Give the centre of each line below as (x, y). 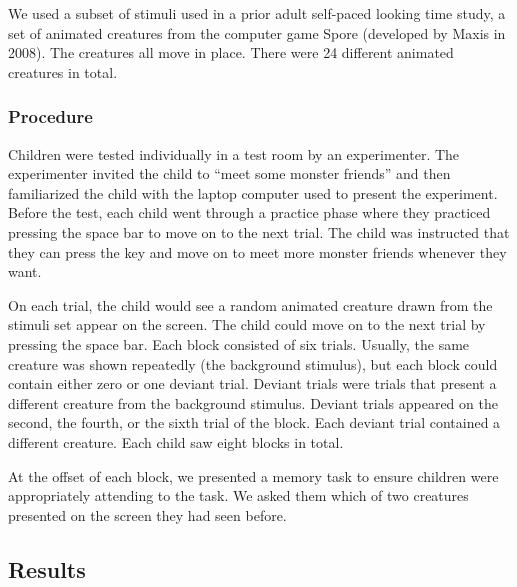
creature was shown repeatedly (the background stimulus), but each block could (253, 363)
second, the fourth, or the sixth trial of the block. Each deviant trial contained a (254, 422)
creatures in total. (63, 71)
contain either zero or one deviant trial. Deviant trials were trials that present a (252, 383)
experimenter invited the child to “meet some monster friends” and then (229, 173)
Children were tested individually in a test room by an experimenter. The (234, 153)
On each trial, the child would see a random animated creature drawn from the (250, 304)
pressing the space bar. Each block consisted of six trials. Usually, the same (239, 343)
